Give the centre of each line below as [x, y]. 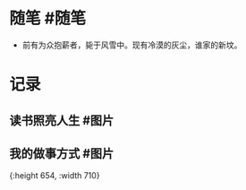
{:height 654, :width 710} [55, 176]
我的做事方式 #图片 [62, 153]
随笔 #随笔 [48, 18]
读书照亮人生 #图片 [62, 121]
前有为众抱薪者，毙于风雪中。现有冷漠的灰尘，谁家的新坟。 [132, 45]
